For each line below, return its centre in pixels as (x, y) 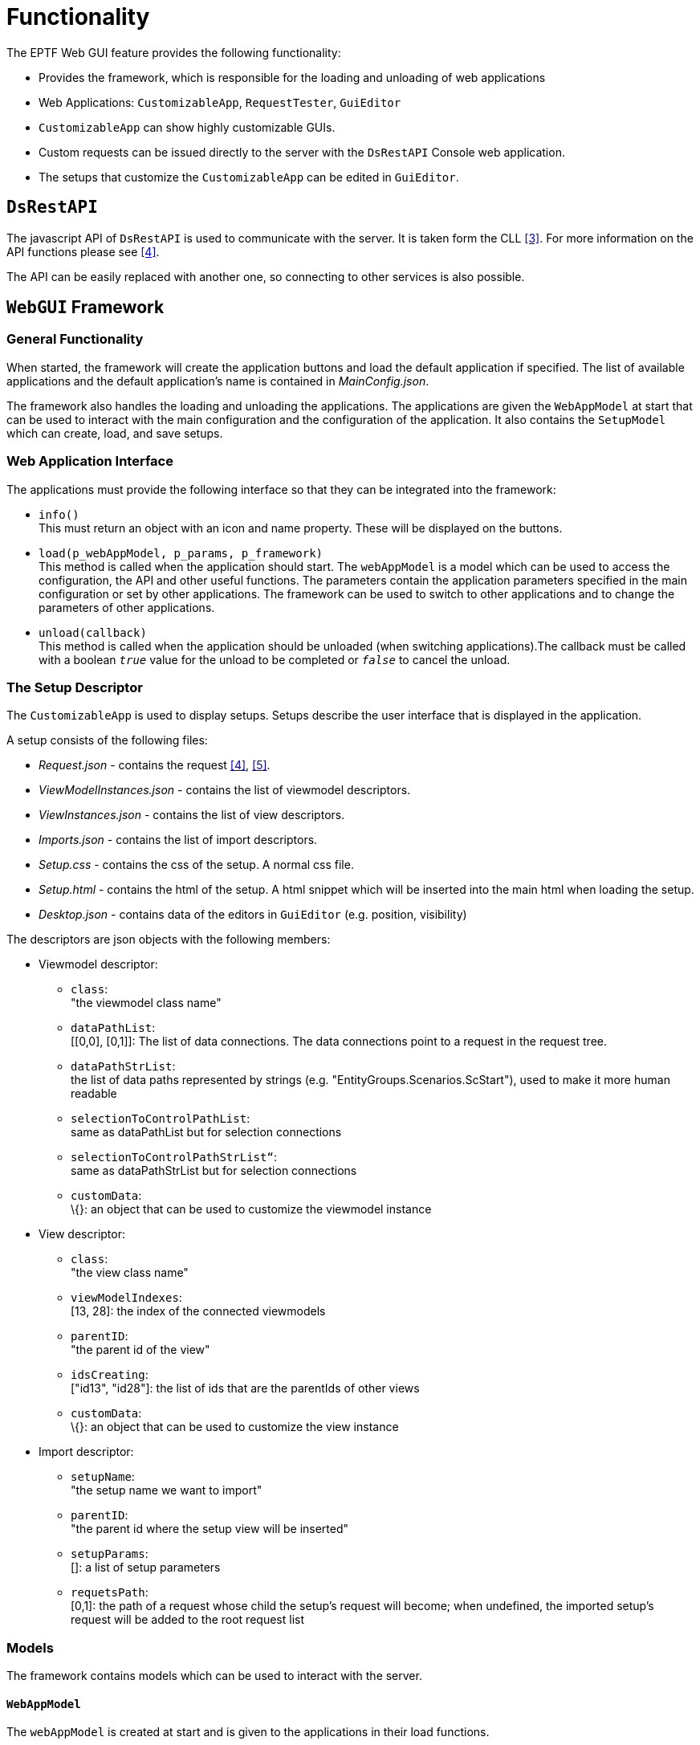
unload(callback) (93, 632)
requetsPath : (110, 1592)
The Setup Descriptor (75, 687)
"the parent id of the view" (140, 1350)
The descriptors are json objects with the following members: (169, 940)
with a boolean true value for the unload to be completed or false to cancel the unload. (275, 659)
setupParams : (110, 1554)
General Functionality (75, 339)
